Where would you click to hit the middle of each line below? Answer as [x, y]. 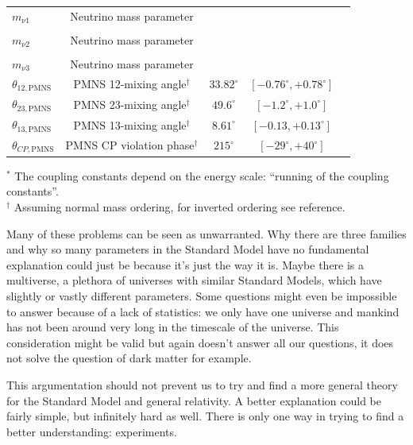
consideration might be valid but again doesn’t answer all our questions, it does [200, 342]
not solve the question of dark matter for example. [129, 358]
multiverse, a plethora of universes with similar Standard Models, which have [194, 280]
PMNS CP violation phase [130, 145]
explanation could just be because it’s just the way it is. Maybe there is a [185, 264]
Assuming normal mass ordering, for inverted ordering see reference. [179, 207]
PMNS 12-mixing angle [130, 84]
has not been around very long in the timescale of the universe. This [173, 327]
